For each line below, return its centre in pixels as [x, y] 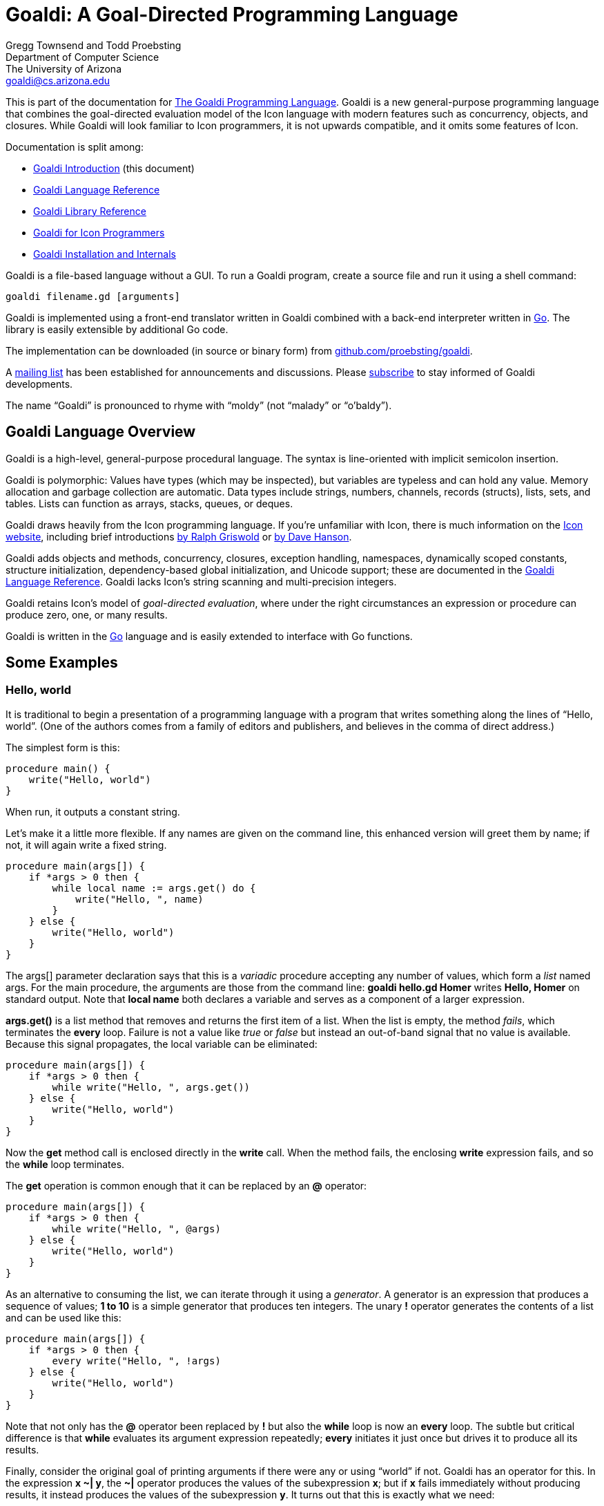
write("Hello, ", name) [139, 899]
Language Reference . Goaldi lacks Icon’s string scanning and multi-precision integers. [201, 581]
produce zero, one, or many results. [87, 614]
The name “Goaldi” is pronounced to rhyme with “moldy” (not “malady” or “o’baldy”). [199, 405]
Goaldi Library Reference [90, 211]
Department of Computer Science [82, 57]
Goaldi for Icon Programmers [99, 232]
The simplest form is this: [63, 747]
